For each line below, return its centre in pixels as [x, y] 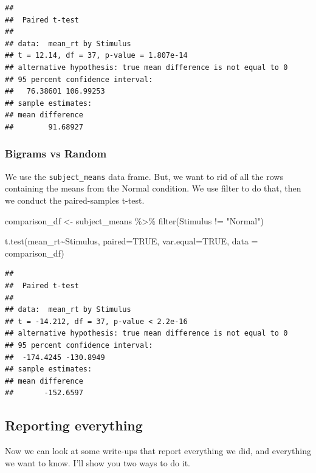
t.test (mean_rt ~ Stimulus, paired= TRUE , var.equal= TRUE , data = [132, 241]
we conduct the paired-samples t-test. [75, 200]
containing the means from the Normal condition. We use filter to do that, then [153, 188]
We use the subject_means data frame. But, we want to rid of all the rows [144, 176]
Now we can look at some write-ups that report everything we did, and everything [158, 451]
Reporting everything [74, 425]
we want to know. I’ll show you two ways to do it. [98, 462]
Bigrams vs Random [56, 154]
